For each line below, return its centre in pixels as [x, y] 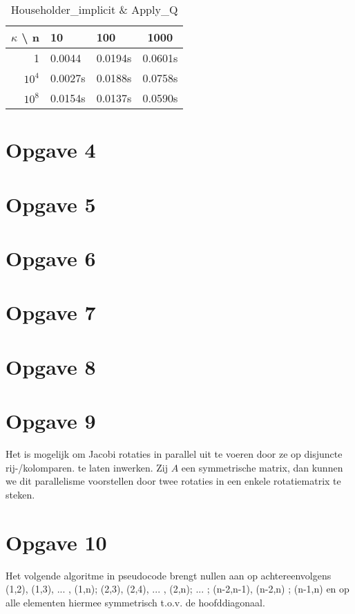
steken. [20, 494]
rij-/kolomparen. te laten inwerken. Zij [87, 467]
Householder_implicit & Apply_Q [94, 9]
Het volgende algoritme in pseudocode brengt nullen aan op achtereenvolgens [169, 575]
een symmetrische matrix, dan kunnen [262, 467]
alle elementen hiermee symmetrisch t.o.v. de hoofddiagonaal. [135, 602]
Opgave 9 [51, 421]
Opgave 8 [51, 366]
